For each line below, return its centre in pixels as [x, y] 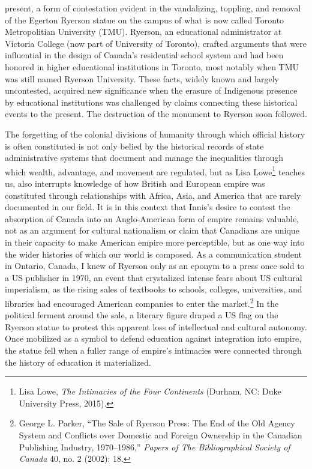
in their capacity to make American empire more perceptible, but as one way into [155, 242]
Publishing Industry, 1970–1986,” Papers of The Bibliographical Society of [154, 446]
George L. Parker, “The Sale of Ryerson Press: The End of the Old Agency [157, 423]
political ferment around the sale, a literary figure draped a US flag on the [142, 315]
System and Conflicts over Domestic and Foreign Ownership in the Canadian [160, 434]
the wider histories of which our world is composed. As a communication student [153, 254]
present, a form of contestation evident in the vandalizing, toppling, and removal [153, 8]
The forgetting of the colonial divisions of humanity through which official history [155, 134]
